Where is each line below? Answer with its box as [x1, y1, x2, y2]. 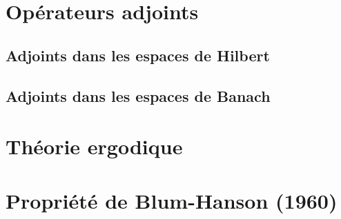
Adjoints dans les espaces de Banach [6, 85, 271, 106]
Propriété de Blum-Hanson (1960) [6, 186, 338, 214]
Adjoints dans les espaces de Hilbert [6, 44, 270, 65]
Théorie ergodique [6, 132, 183, 160]
